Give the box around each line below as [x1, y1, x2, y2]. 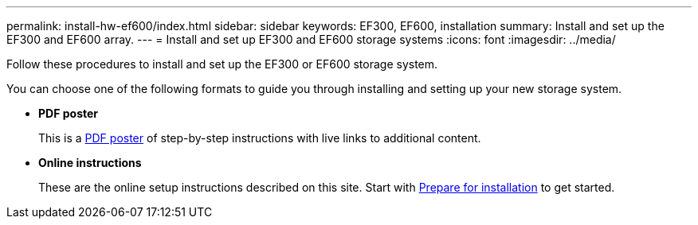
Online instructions [38, 156, 142, 169]
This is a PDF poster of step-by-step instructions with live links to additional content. [38, 131, 481, 145]
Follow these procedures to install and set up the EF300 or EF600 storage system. [6, 57, 438, 71]
